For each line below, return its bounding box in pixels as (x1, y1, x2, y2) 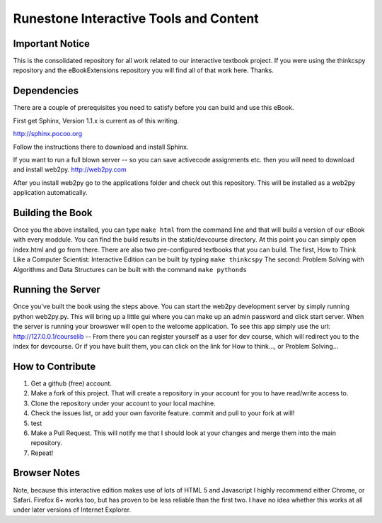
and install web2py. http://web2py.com (13, 165, 127, 174)
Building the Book (13, 206, 93, 219)
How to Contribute (13, 360, 96, 372)
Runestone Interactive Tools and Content (13, 11, 260, 26)
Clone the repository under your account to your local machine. (30, 399, 216, 407)
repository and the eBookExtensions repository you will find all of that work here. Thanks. (13, 66, 274, 74)
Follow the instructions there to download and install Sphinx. (13, 142, 189, 151)
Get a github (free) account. (30, 379, 112, 388)
